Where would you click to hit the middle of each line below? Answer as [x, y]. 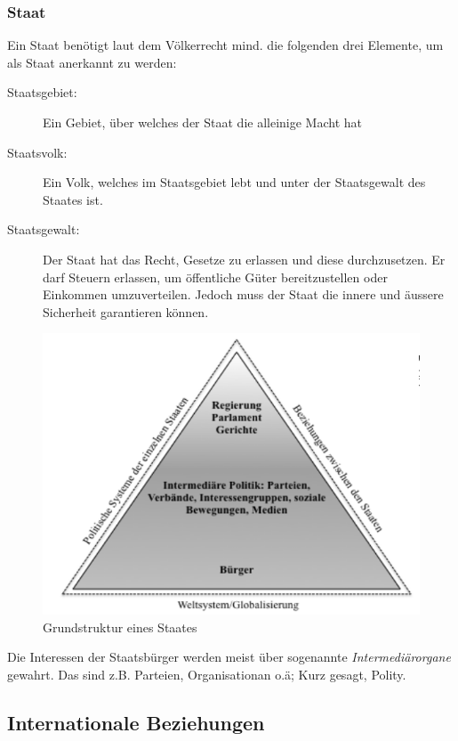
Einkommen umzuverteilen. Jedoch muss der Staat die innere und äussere [243, 294]
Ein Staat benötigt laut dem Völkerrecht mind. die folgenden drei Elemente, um [225, 45]
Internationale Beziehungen [136, 723]
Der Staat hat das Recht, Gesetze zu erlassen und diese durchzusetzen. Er [244, 259]
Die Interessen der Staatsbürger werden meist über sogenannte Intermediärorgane [229, 657]
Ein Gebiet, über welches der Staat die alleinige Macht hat [203, 122]
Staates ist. [73, 199]
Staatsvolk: [37, 152]
